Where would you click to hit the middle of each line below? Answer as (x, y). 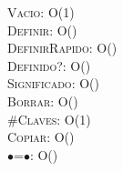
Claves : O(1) (54, 119)
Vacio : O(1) (41, 12)
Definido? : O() (49, 65)
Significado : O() (53, 83)
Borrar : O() (43, 101)
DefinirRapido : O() (62, 48)
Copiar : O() (41, 137)
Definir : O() (42, 30)
